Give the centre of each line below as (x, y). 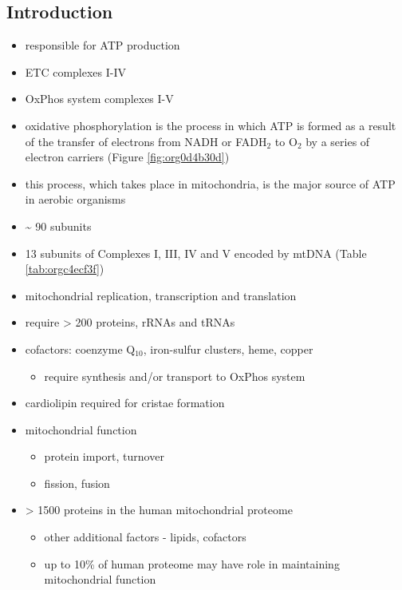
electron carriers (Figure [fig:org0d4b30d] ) (127, 157)
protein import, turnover (104, 456)
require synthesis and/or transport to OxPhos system (175, 376)
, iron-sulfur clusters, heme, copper (228, 348)
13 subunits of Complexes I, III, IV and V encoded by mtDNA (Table (196, 253)
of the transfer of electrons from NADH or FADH (146, 141)
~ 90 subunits (58, 226)
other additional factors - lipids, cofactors (145, 537)
